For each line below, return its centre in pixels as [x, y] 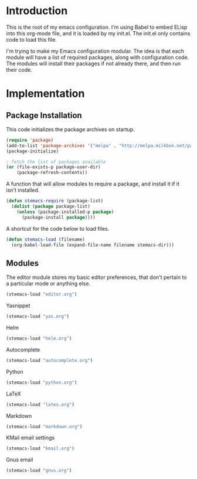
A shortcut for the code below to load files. [58, 228]
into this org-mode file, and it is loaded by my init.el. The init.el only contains [98, 33]
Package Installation [44, 115]
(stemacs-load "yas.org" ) [38, 317]
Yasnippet [18, 306]
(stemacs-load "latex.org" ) [40, 404]
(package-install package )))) [58, 217]
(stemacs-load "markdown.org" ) [44, 427]
